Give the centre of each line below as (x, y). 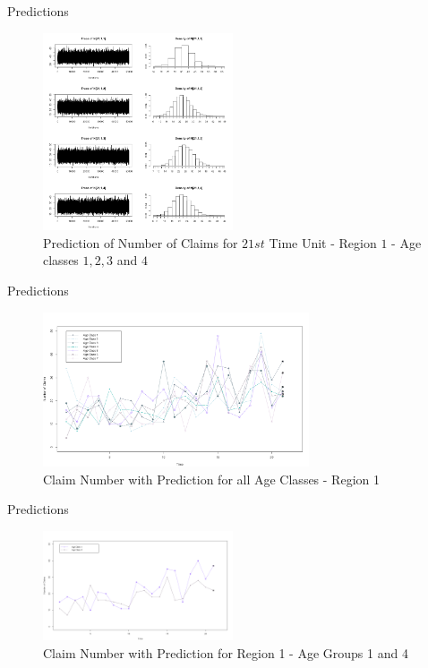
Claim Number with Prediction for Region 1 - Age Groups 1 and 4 (226, 652)
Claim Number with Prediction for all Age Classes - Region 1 (211, 479)
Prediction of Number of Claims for (141, 242)
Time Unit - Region (323, 242)
